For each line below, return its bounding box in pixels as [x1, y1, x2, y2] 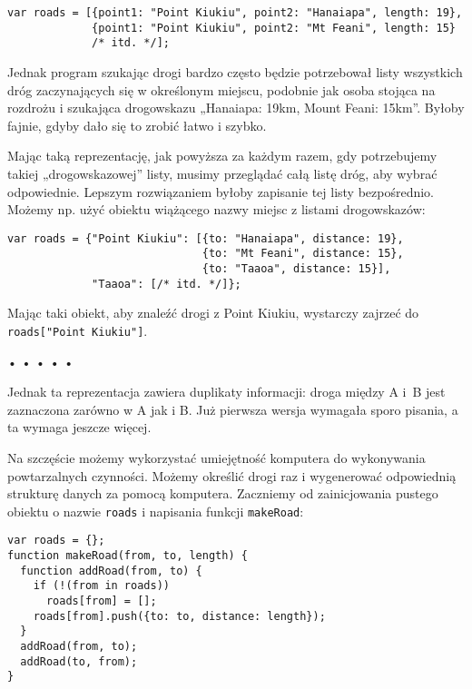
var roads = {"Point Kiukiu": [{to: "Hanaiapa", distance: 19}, [7, 231, 404, 245]
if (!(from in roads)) [33, 579, 170, 593]
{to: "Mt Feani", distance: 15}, [202, 247, 404, 261]
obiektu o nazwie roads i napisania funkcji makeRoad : [7, 501, 304, 520]
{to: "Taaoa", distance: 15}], [202, 262, 391, 276]
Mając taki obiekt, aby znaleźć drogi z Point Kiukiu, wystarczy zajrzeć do [7, 303, 419, 322]
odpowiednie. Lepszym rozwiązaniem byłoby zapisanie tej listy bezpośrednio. [7, 182, 435, 201]
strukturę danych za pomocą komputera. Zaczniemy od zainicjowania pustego [7, 484, 438, 503]
